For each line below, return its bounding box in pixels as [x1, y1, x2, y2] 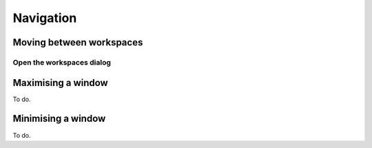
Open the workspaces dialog [12, 57, 112, 67]
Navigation [12, 10, 77, 25]
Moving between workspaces [12, 36, 143, 48]
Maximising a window [12, 76, 108, 89]
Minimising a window [12, 113, 106, 125]
